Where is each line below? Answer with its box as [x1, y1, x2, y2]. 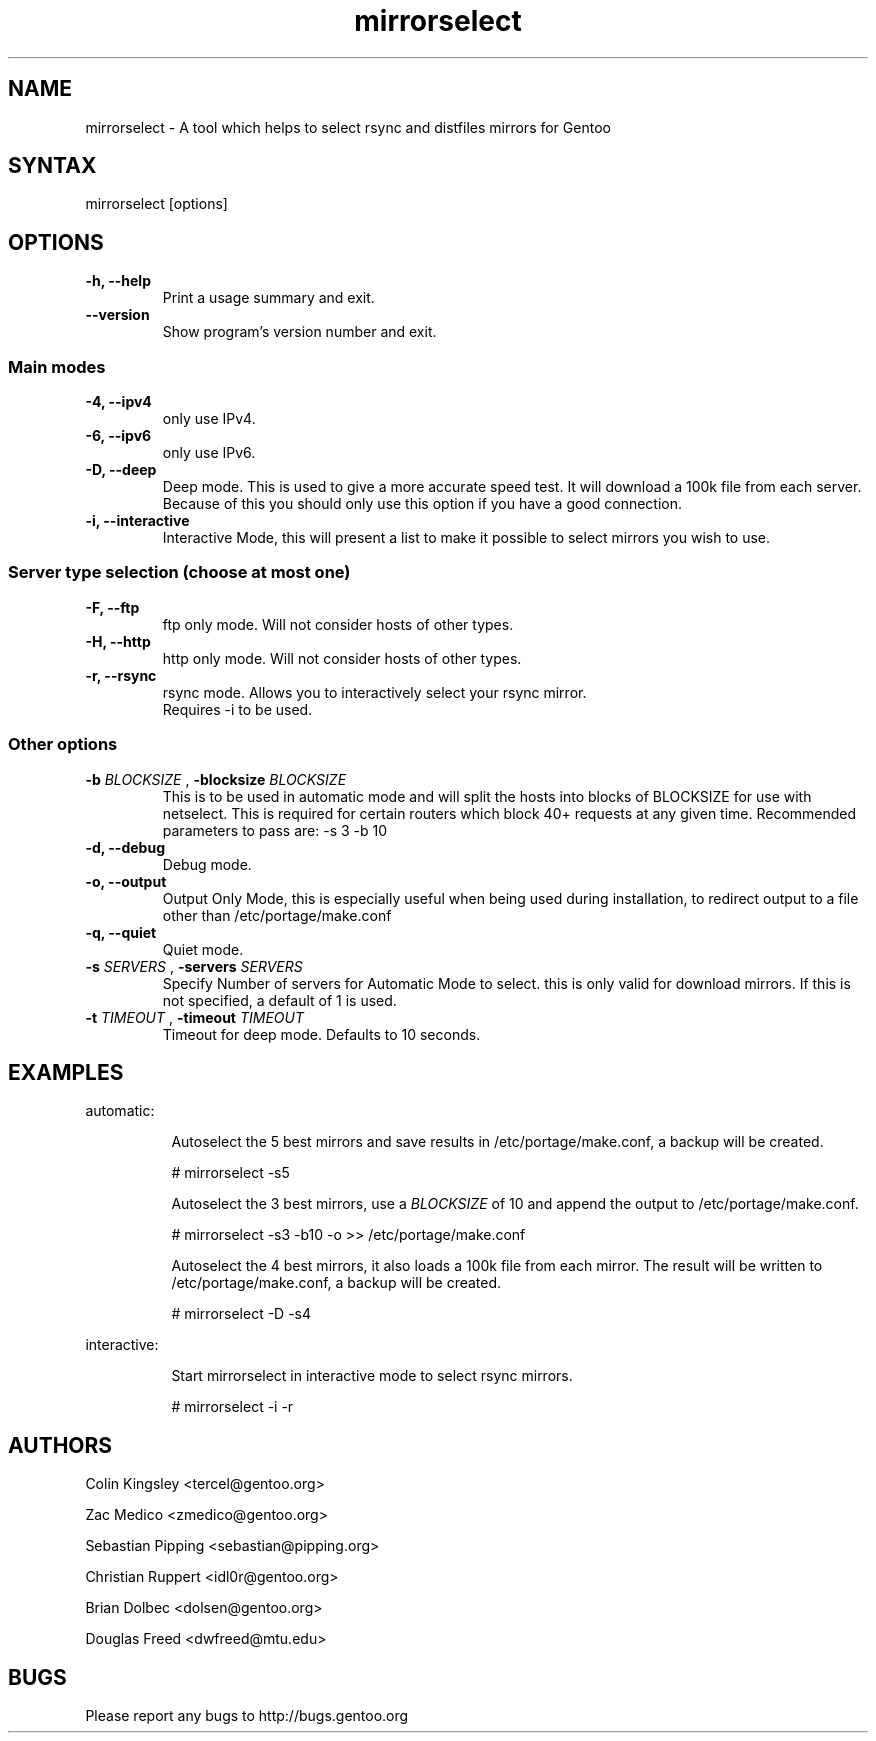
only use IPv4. [162, 410, 256, 428]
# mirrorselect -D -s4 [171, 1305, 312, 1323]
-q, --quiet [85, 923, 157, 941]
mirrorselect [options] [85, 195, 228, 213]
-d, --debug [85, 838, 165, 856]
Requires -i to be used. [162, 700, 313, 718]
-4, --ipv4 [85, 393, 152, 411]
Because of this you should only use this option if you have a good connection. [162, 495, 683, 513]
